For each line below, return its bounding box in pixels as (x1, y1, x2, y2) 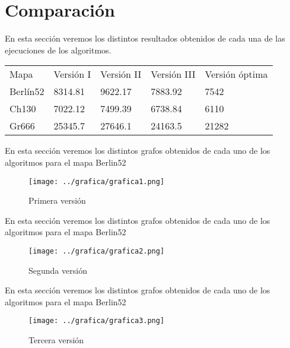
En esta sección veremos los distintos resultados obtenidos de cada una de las (5, 32, 285, 45)
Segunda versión (28, 264, 87, 276)
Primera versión (28, 194, 86, 207)
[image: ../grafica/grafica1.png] (28, 177, 165, 186)
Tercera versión (28, 334, 84, 346)
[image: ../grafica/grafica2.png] (28, 246, 165, 255)
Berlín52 (9, 84, 44, 99)
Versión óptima (205, 67, 268, 81)
